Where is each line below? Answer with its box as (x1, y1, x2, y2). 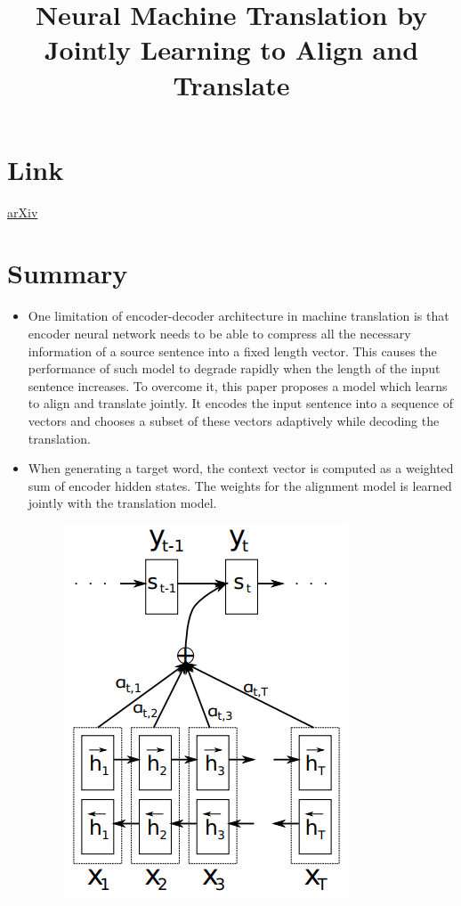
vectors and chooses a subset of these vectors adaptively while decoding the (28, 411, 440, 429)
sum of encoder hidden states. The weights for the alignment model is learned (28, 476, 452, 494)
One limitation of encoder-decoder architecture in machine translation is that (28, 306, 449, 325)
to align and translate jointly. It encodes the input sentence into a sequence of (28, 394, 453, 412)
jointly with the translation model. (28, 494, 217, 512)
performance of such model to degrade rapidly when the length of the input (28, 359, 441, 378)
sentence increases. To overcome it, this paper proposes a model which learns (28, 376, 448, 395)
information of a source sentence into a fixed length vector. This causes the (28, 341, 437, 360)
